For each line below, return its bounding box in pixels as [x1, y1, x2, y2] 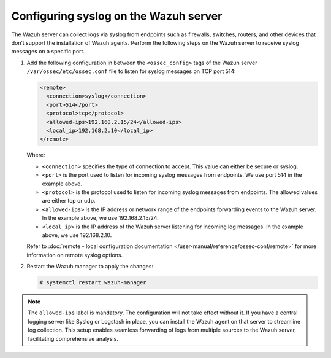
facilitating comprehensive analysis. [28, 335, 119, 342]
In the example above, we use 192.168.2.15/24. [42, 214, 159, 222]
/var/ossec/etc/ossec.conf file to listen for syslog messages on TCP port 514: [26, 68, 236, 75]
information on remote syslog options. [26, 251, 123, 259]
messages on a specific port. [11, 48, 85, 55]
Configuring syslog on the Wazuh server [11, 9, 223, 23]
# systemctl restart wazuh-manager [39, 279, 146, 286]
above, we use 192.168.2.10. [42, 231, 112, 239]
